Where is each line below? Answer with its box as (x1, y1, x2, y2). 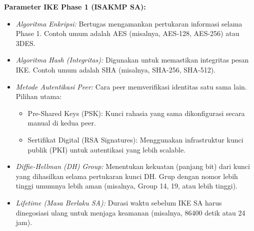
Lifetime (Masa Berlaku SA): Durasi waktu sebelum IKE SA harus (15, 197, 222, 207)
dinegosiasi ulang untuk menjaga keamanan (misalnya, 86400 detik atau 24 (15, 207, 245, 217)
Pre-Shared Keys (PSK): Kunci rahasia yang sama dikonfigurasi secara (27, 107, 245, 118)
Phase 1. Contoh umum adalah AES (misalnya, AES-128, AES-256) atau (15, 28, 239, 38)
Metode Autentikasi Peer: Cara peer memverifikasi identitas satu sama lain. (15, 81, 247, 91)
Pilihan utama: (15, 91, 62, 101)
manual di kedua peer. (27, 117, 96, 128)
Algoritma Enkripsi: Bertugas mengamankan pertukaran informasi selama (15, 18, 242, 28)
